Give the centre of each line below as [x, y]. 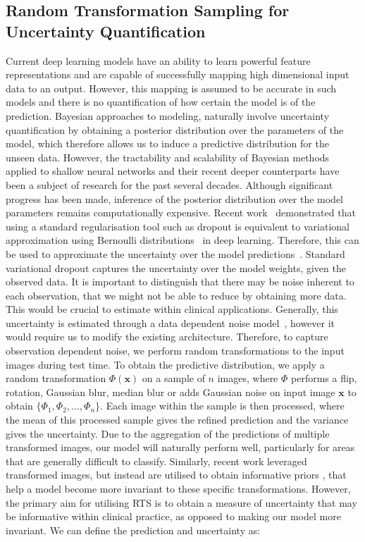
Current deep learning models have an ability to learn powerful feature [158, 60]
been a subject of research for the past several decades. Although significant [169, 184]
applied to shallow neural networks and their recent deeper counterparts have [173, 171]
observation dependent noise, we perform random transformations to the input [175, 351]
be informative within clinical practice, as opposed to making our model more [173, 516]
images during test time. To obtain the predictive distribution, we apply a [165, 364]
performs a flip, [324, 378]
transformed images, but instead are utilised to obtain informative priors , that [176, 475]
